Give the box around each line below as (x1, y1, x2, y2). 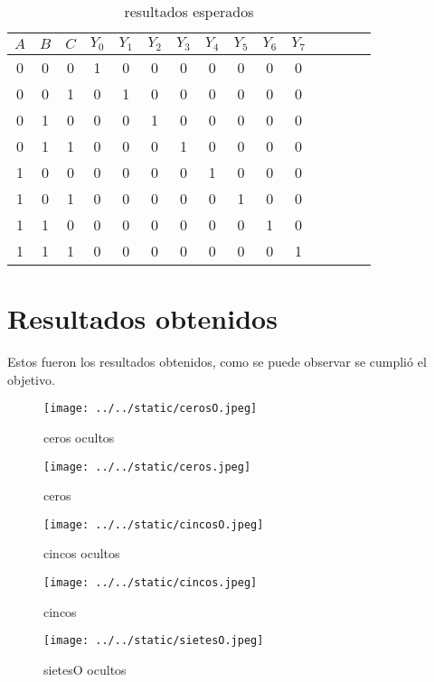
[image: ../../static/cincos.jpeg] (43, 576, 258, 589)
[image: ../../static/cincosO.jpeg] (43, 518, 264, 531)
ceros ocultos (43, 427, 115, 446)
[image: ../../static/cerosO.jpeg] (43, 402, 258, 416)
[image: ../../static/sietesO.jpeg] (43, 634, 264, 648)
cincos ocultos (43, 544, 120, 563)
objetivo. (7, 369, 55, 388)
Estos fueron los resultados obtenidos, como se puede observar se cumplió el (7, 352, 427, 371)
